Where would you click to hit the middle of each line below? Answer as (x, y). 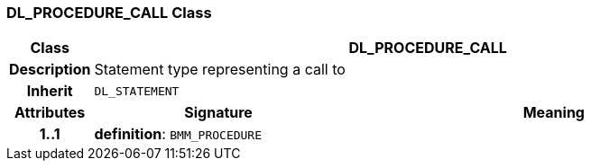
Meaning (554, 113)
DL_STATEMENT (137, 91)
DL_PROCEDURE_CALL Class (109, 13)
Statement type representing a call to (220, 70)
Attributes (50, 113)
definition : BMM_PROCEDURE (178, 134)
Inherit (50, 91)
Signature (218, 113)
